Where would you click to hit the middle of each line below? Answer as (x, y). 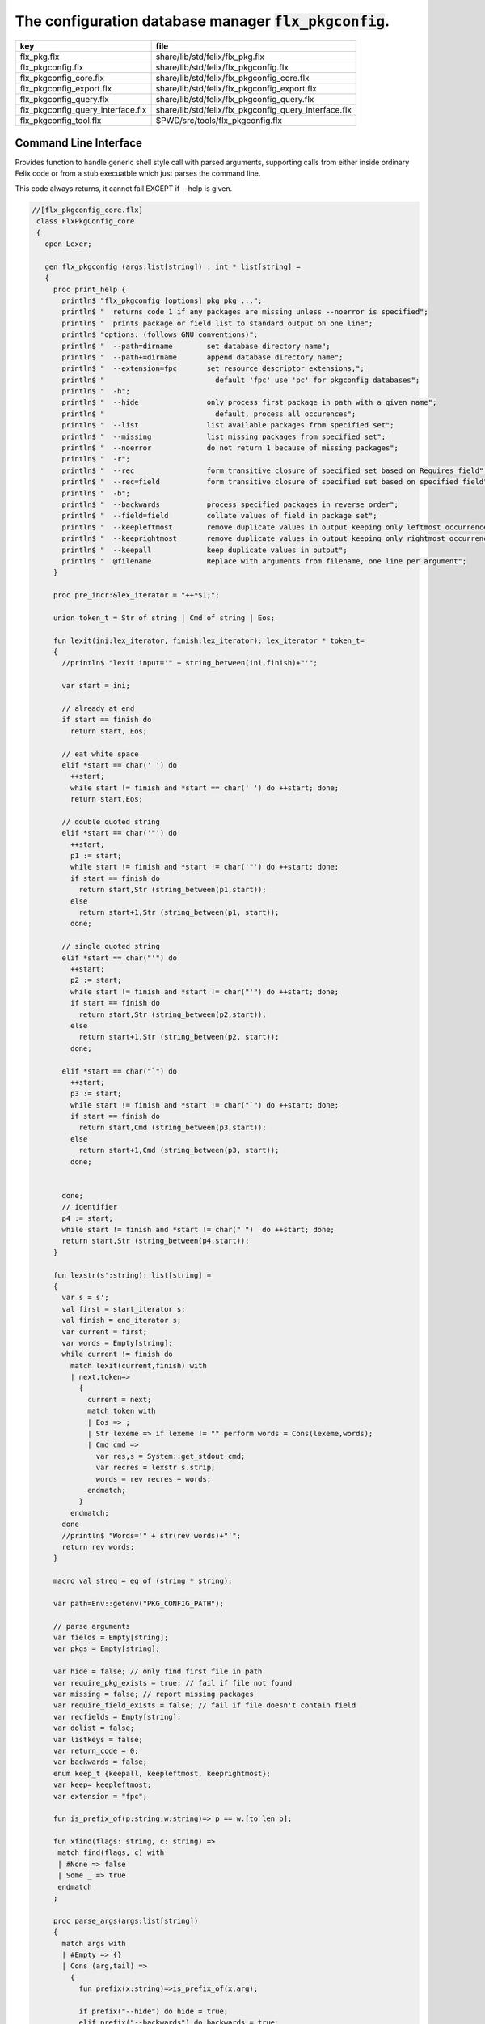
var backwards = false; (100, 1762)
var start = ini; (96, 686)
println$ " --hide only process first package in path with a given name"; (249, 402)
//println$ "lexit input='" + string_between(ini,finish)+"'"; (190, 663)
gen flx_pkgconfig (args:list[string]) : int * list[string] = (173, 266)
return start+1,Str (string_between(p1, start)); (179, 912)
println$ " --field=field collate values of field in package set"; (219, 516)
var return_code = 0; (96, 1750)
